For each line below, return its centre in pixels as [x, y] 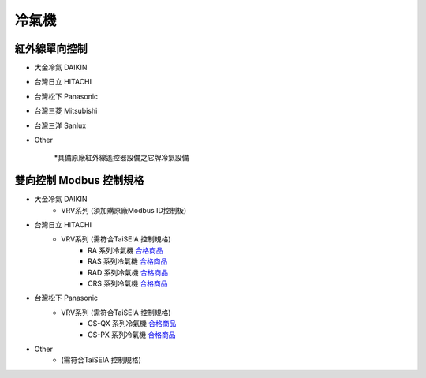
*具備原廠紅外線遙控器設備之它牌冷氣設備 [121, 158]
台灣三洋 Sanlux [60, 125]
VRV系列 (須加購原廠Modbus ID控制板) [124, 210]
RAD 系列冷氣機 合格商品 [128, 272]
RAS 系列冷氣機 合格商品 [128, 261]
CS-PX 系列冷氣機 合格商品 [132, 335]
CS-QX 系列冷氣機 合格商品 [132, 324]
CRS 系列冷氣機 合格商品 [128, 283]
